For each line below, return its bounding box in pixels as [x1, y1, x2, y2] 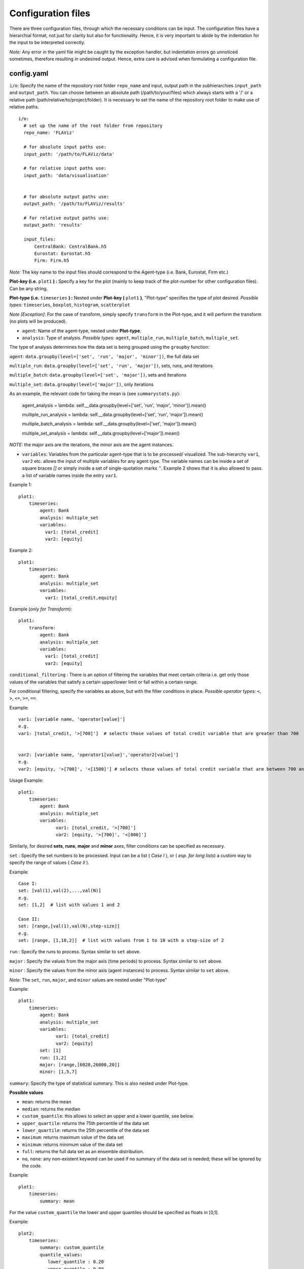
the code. [22, 1162, 43, 1168]
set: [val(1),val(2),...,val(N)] [18, 888, 101, 893]
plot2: [18, 1230, 35, 1236]
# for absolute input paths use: [23, 144, 107, 150]
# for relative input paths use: [23, 165, 107, 171]
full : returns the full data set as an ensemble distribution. [22, 1149, 144, 1155]
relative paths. [9, 104, 39, 110]
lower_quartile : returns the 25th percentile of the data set [22, 1127, 149, 1133]
